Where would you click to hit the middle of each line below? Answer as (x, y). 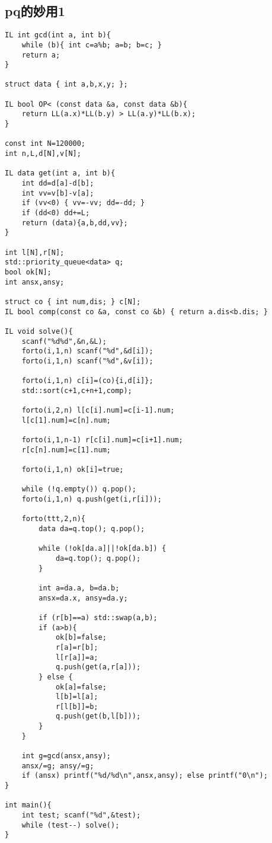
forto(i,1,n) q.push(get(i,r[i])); (92, 499)
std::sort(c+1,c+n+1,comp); (77, 390)
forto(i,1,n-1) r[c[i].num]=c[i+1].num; (102, 440)
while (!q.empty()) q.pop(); (79, 489)
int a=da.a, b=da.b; (79, 588)
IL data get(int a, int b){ (60, 173)
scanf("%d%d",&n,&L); (64, 341)
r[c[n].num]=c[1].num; (66, 450)
